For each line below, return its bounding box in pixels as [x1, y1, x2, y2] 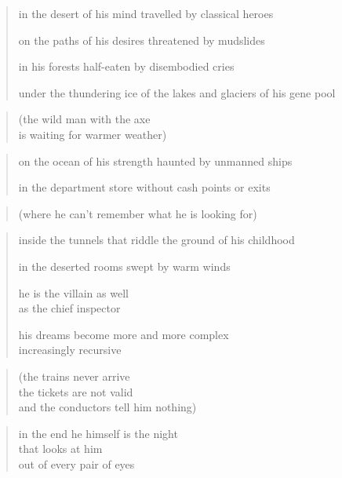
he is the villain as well [18, 284, 129, 301]
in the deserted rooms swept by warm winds [18, 257, 231, 274]
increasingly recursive [18, 341, 122, 358]
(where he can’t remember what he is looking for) [18, 205, 257, 221]
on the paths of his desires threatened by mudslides [18, 31, 265, 48]
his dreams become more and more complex [18, 326, 229, 342]
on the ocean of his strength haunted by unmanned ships [18, 152, 293, 169]
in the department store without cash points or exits [18, 179, 271, 195]
